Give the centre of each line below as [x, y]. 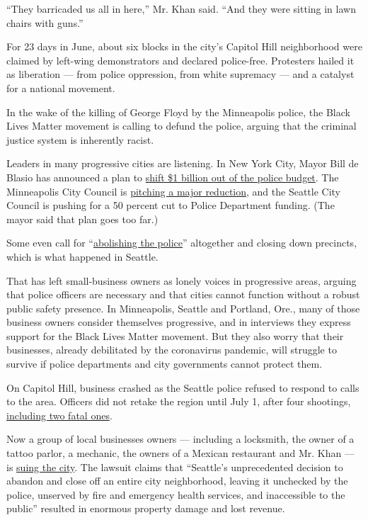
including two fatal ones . [59, 415]
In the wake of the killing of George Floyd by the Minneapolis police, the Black [178, 112]
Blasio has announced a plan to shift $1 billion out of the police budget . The [173, 177]
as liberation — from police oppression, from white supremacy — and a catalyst [180, 74]
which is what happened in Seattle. [82, 256]
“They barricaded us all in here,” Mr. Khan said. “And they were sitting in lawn [181, 9]
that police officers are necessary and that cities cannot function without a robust [183, 294]
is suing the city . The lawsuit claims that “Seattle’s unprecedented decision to [175, 467]
